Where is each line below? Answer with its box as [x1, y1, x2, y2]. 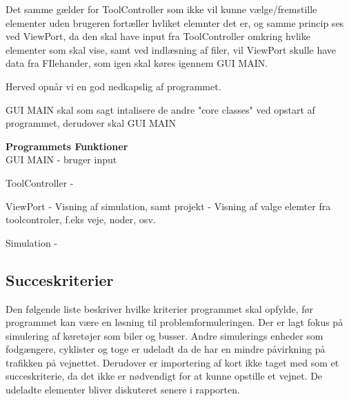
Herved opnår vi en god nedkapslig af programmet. [6, 79, 221, 93]
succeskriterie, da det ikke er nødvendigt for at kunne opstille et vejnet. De [6, 369, 323, 383]
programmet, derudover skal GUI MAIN [6, 116, 176, 130]
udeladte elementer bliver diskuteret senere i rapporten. [6, 382, 240, 397]
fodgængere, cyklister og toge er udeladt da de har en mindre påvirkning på [6, 342, 326, 356]
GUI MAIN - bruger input [6, 152, 117, 167]
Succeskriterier [6, 269, 114, 290]
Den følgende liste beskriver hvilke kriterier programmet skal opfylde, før [6, 301, 314, 316]
